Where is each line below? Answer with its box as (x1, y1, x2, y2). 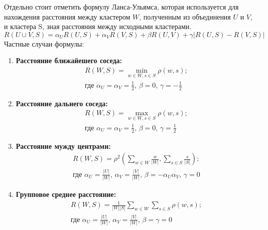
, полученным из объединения (139, 11, 231, 22)
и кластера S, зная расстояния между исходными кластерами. (4, 21, 192, 32)
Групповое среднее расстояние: (16, 189, 116, 199)
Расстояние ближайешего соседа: (16, 55, 122, 66)
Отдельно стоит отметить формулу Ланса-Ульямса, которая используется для (4, 2, 239, 12)
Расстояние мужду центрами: (16, 140, 111, 151)
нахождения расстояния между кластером (4, 11, 130, 22)
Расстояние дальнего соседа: (16, 98, 108, 108)
